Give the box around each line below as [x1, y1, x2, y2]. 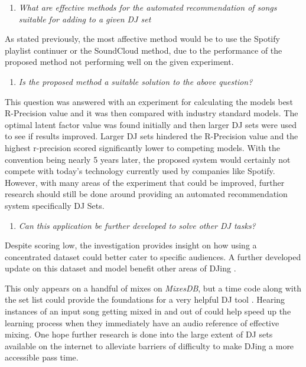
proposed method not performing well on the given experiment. [5, 55, 234, 68]
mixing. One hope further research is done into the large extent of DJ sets [5, 328, 273, 340]
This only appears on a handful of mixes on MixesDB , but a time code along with [5, 281, 301, 294]
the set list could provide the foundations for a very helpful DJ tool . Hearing [5, 293, 285, 306]
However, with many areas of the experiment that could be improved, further [5, 176, 285, 188]
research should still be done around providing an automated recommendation [5, 188, 288, 200]
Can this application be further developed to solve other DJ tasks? [18, 219, 256, 231]
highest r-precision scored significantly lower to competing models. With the [5, 141, 281, 153]
